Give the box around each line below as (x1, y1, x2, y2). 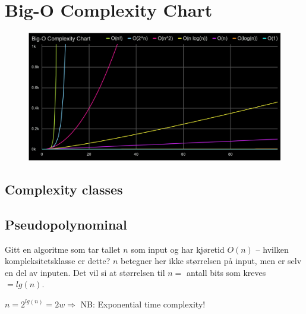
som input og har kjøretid (131, 243, 225, 255)
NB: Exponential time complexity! (80, 297, 206, 310)
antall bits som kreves (187, 266, 266, 278)
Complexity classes (5, 180, 123, 198)
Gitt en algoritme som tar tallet (5, 243, 121, 255)
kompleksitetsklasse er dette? (5, 255, 111, 267)
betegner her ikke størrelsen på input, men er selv (120, 255, 302, 267)
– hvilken (255, 243, 289, 255)
